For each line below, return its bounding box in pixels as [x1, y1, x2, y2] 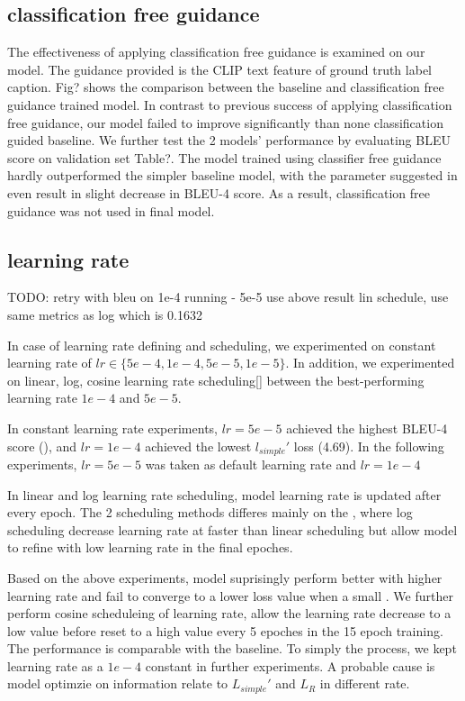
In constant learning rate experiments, [7, 418, 218, 437]
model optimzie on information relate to [7, 674, 228, 693]
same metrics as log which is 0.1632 [7, 305, 202, 323]
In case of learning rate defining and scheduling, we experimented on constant [7, 335, 436, 354]
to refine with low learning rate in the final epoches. [7, 538, 293, 557]
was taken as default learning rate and [145, 454, 357, 473]
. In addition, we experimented [285, 353, 455, 372]
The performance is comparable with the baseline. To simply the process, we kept [7, 639, 457, 658]
